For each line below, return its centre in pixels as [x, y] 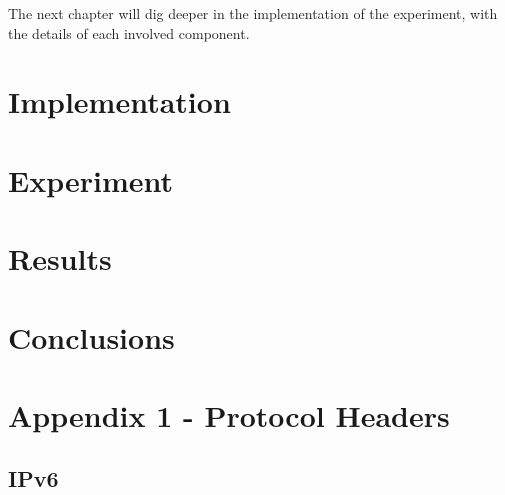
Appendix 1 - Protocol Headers [229, 414]
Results [60, 258]
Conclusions [91, 336]
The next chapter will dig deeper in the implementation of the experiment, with [253, 13]
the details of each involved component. [129, 32]
